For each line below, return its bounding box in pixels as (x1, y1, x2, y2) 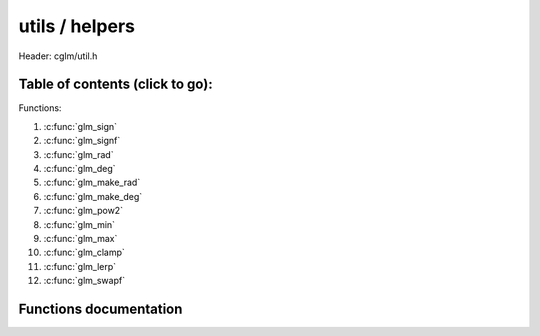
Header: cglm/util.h (18, 50, 98, 62)
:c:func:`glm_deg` (43, 163, 116, 175)
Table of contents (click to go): (18, 76, 214, 93)
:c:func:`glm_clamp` (43, 246, 125, 259)
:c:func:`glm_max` (43, 232, 118, 244)
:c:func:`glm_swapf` (43, 275, 125, 287)
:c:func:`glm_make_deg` (43, 190, 143, 202)
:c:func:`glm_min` (43, 218, 115, 230)
